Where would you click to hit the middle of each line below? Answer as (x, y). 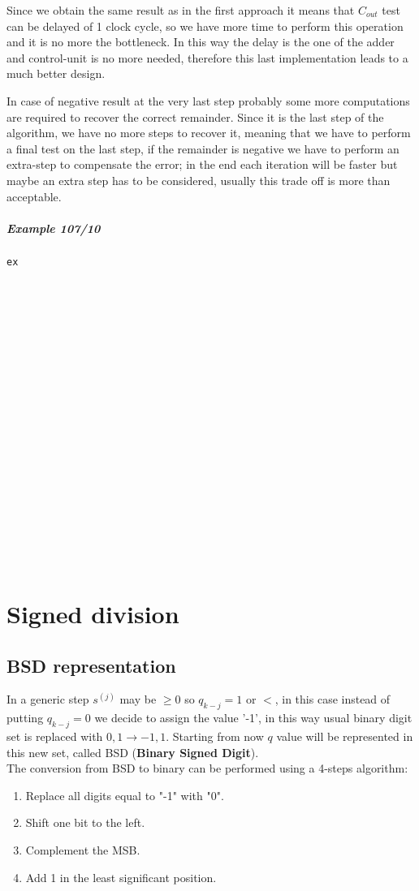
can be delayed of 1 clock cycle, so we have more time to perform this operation (205, 26)
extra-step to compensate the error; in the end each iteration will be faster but (202, 164)
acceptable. (34, 196)
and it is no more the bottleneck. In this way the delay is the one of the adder (201, 42)
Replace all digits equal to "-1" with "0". (125, 795)
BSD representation (91, 665)
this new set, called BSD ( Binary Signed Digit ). (133, 752)
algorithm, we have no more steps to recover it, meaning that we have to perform (209, 133)
